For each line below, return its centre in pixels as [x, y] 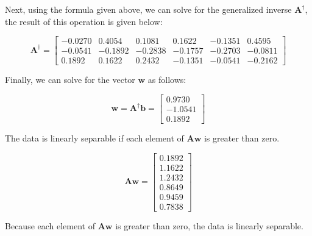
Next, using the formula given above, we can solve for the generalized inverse [148, 9]
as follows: [167, 80]
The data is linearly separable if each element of [94, 138]
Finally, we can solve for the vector [70, 80]
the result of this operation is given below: [84, 21]
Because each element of [50, 225]
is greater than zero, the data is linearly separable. [209, 225]
